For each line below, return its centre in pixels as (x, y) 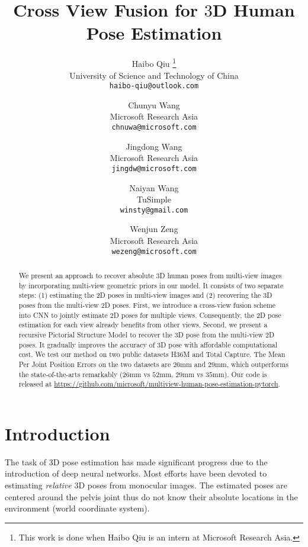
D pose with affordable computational (219, 344)
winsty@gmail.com (154, 210)
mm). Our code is (240, 374)
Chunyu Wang (154, 104)
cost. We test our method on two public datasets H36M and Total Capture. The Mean (152, 354)
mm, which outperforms (251, 364)
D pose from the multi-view (221, 334)
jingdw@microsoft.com (154, 168)
